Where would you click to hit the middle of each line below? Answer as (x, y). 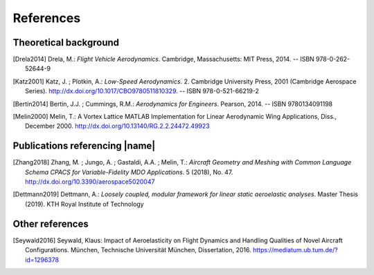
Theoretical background (66, 42)
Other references (51, 224)
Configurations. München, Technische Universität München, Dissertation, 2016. (139, 250)
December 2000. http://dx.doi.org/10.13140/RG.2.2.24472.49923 (118, 126)
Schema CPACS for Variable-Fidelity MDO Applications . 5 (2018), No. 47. (129, 172)
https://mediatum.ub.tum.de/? (296, 250)
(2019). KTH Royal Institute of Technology (85, 204)
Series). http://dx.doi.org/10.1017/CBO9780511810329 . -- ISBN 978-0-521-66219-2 (142, 91)
